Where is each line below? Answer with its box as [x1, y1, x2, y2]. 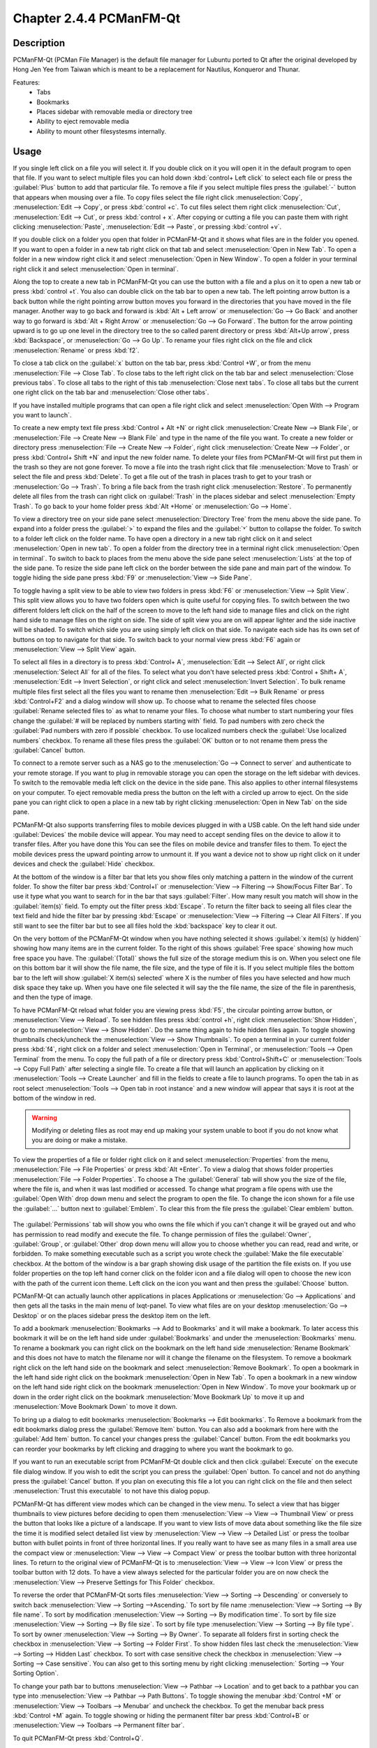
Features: [13, 78, 40, 87]
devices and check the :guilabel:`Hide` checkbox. [13, 860, 155, 868]
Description [13, 37, 66, 49]
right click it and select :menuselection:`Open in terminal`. [13, 264, 179, 273]
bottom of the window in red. [13, 1094, 96, 1103]
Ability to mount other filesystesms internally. [36, 127, 167, 136]
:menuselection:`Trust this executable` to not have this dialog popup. [13, 1486, 211, 1496]
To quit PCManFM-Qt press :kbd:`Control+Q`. [13, 1734, 144, 1742]
